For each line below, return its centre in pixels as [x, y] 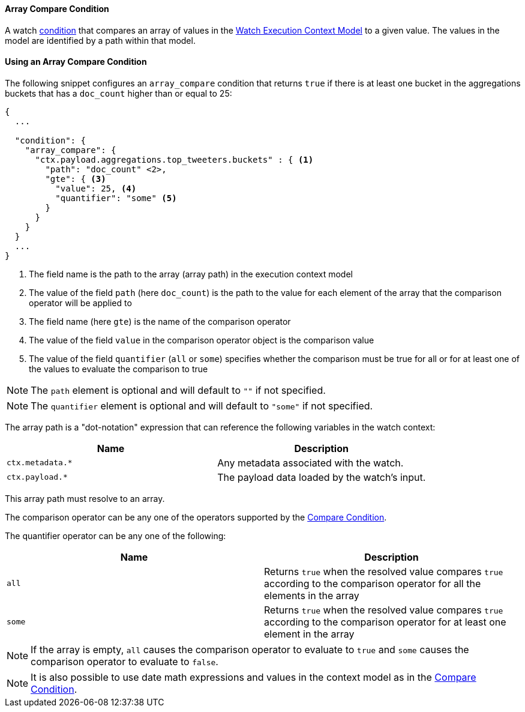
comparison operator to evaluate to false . [124, 661]
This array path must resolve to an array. [85, 498]
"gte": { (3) [76, 179]
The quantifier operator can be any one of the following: [115, 536]
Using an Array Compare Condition [76, 62]
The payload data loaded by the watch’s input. [322, 477]
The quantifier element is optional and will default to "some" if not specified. [202, 406]
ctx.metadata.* [40, 463]
